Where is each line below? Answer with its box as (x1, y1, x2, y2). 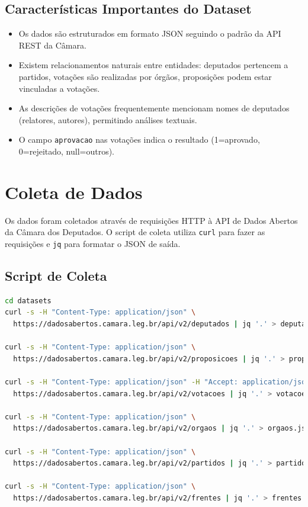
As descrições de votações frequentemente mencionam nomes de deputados (18, 102, 290, 114)
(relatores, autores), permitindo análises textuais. (18, 113, 197, 126)
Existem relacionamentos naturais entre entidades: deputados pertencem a (18, 59, 288, 71)
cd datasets (5, 296, 52, 305)
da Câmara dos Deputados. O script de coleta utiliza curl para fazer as (5, 226, 265, 238)
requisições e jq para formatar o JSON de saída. (5, 237, 181, 249)
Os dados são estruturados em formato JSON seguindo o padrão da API (18, 27, 281, 40)
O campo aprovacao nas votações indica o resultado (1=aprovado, (18, 133, 260, 146)
